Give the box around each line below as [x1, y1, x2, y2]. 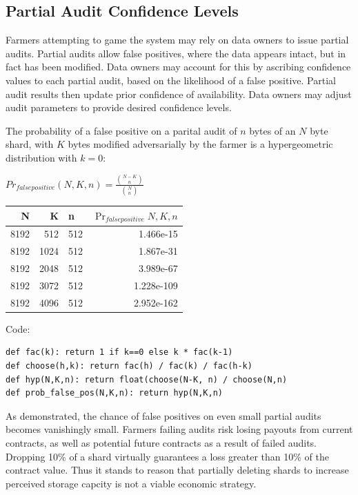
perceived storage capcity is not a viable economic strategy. [6, 476, 257, 490]
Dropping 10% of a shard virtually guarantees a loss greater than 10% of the [6, 449, 329, 463]
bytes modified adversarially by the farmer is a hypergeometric [68, 137, 333, 151]
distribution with [6, 150, 77, 164]
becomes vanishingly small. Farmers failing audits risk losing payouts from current [6, 422, 353, 436]
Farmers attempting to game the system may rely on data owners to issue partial [6, 32, 349, 47]
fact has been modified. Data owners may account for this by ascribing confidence [6, 59, 351, 74]
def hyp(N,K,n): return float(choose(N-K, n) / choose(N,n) [6, 374, 288, 385]
